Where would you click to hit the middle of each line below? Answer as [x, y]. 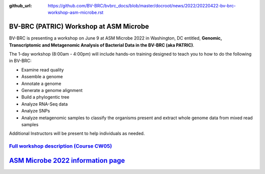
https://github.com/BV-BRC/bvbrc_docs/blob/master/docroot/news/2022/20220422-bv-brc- [142, 6]
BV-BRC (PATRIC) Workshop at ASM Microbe [79, 27]
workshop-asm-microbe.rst [76, 13]
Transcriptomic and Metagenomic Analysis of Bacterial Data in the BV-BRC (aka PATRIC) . [102, 45]
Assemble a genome [42, 77]
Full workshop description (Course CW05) [61, 146]
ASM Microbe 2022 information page [67, 161]
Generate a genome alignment [52, 90]
